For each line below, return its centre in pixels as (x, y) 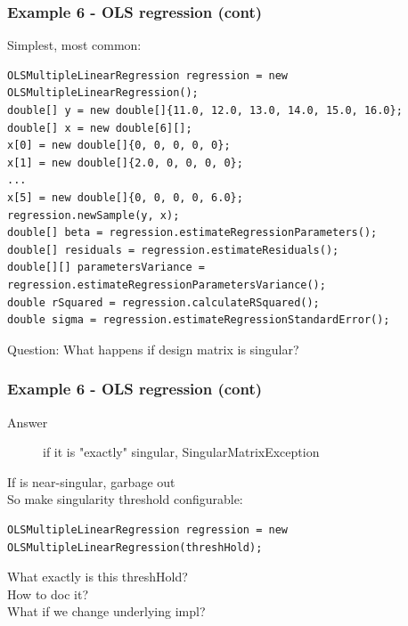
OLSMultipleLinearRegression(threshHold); (135, 547)
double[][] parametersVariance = (106, 268)
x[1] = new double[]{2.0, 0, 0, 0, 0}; (125, 163)
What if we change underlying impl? (106, 611)
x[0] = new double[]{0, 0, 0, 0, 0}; (119, 146)
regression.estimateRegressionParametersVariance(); (167, 285)
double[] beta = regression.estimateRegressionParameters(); (192, 233)
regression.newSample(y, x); (94, 215)
